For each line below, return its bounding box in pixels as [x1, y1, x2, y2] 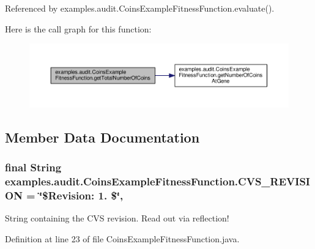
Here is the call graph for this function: [5, 22, 152, 35]
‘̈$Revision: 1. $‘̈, [39, 187, 124, 203]
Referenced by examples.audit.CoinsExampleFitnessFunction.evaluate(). [5, 2, 275, 14]
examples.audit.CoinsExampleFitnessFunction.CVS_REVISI [5, 174, 310, 189]
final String [5, 160, 62, 175]
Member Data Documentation [5, 127, 200, 146]
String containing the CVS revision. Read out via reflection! [5, 212, 229, 225]
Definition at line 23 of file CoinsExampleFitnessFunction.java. [5, 232, 240, 245]
